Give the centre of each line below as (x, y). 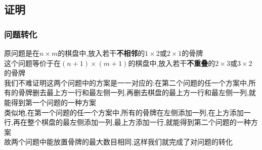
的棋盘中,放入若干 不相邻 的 (101, 53)
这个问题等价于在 (32, 63)
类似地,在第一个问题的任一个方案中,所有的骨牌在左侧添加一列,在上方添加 (124, 112)
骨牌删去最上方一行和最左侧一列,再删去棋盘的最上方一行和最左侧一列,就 (137, 92)
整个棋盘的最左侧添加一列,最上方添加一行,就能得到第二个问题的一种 (139, 122)
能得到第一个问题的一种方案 (50, 102)
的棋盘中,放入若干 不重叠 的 (172, 63)
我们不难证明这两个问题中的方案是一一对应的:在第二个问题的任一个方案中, (126, 82)
